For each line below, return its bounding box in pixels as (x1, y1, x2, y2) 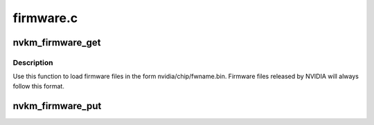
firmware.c (12, 10, 78, 26)
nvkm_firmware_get (12, 37, 101, 48)
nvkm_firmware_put (12, 100, 102, 112)
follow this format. (12, 81, 65, 90)
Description (12, 57, 53, 67)
